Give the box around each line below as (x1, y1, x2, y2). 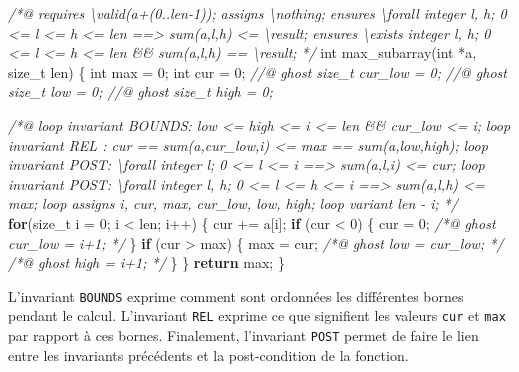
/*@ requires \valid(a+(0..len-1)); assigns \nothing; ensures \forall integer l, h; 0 (8, 3, 507, 23)
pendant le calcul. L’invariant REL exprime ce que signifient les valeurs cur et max (8, 305, 506, 326)
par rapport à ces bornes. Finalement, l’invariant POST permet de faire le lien (8, 325, 479, 346)
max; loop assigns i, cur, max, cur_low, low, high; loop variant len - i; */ (8, 193, 458, 214)
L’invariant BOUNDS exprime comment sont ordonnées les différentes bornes (8, 285, 464, 306)
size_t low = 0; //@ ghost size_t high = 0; (8, 81, 273, 102)
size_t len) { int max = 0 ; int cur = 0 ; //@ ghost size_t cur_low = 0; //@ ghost (8, 61, 507, 82)
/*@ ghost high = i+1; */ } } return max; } (8, 252, 285, 273)
